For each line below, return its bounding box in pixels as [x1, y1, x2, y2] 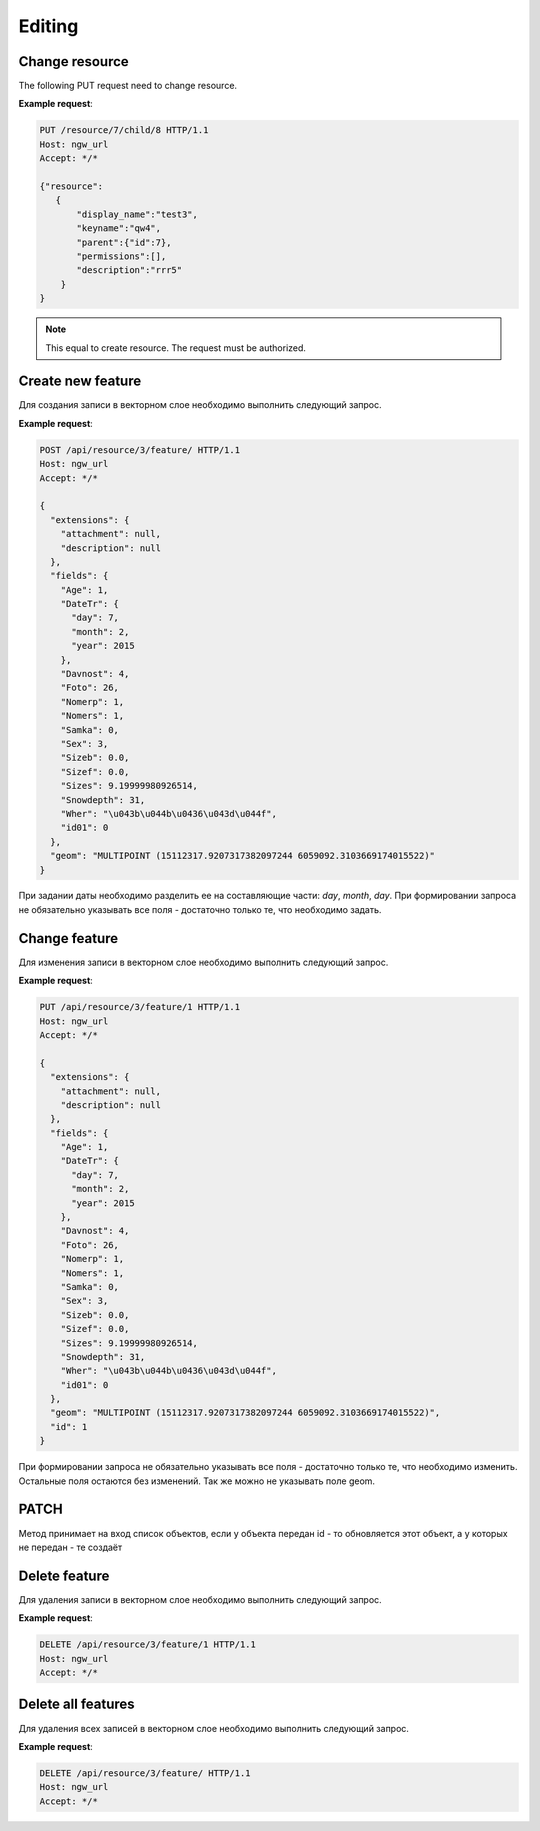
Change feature [18, 930, 119, 947]
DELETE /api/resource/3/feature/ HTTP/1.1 [39, 1767, 251, 1779]
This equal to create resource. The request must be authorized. [45, 341, 307, 354]
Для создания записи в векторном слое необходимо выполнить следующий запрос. [18, 399, 382, 411]
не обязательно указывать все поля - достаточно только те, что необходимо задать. [18, 903, 382, 915]
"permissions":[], [76, 250, 167, 262]
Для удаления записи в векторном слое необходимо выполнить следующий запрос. [18, 1593, 382, 1605]
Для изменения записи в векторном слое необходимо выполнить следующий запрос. [18, 956, 389, 968]
